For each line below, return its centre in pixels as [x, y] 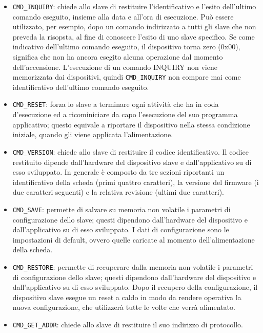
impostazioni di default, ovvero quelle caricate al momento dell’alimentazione [134, 239]
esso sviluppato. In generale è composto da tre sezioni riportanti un [118, 172]
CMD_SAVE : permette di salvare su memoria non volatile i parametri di [122, 209]
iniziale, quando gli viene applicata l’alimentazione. [93, 134]
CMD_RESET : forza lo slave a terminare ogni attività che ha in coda [116, 104]
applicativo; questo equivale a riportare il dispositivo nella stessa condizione [131, 124]
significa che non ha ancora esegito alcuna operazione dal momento [118, 57]
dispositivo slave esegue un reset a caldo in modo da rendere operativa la [127, 297]
